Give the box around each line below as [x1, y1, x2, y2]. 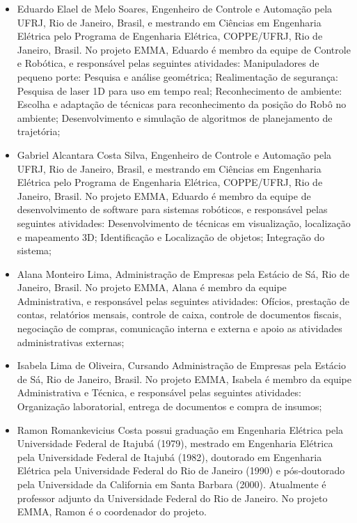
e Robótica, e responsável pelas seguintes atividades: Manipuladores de [17, 56, 319, 70]
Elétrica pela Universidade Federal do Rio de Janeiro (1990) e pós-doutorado [17, 463, 345, 478]
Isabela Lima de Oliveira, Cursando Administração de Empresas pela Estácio [17, 358, 346, 373]
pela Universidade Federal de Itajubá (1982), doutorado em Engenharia [17, 449, 322, 464]
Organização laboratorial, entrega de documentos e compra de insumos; [17, 399, 322, 414]
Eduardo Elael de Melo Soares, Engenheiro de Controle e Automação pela [17, 1, 333, 15]
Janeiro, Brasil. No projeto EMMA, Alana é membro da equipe [17, 280, 287, 295]
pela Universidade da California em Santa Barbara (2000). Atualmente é [17, 477, 326, 491]
